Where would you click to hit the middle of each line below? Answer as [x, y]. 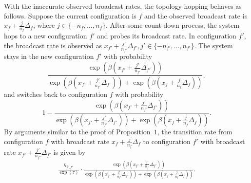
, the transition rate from [195, 132]
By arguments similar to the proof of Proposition [77, 132]
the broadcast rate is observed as [53, 46]
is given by [69, 152]
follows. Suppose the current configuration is [70, 15]
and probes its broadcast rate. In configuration [167, 36]
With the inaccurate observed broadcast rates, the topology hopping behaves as [123, 6]
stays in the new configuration [49, 56]
